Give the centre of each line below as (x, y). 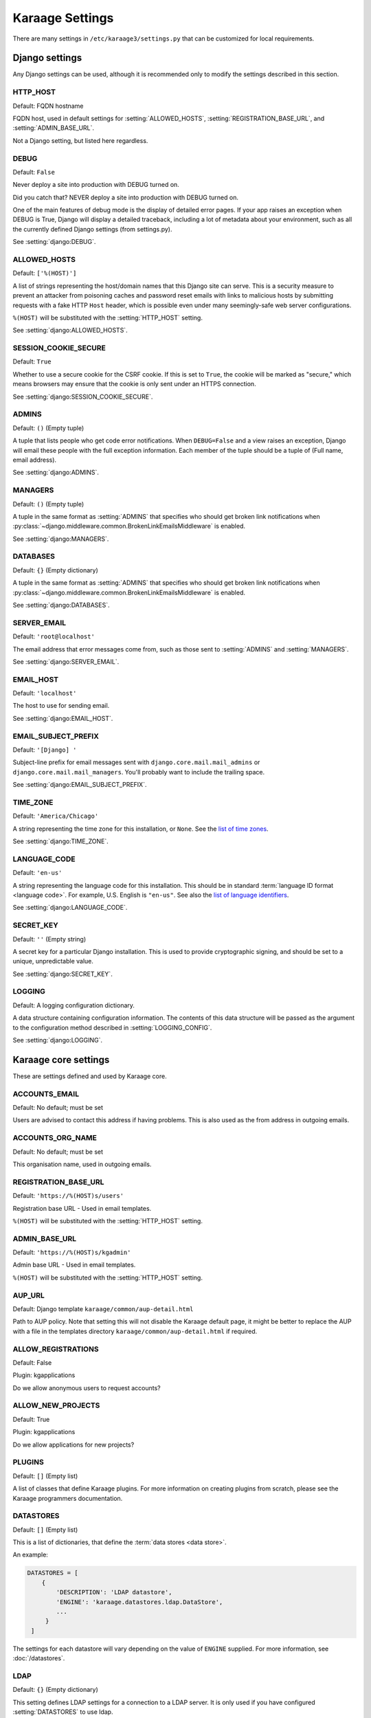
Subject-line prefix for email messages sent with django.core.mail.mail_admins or (136, 762)
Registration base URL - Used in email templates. (82, 1208)
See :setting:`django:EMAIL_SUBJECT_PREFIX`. (80, 785)
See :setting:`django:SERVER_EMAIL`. (66, 661)
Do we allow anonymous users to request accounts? (87, 1387)
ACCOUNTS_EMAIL (46, 1094)
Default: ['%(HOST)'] (45, 273)
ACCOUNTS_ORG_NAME (55, 1138)
